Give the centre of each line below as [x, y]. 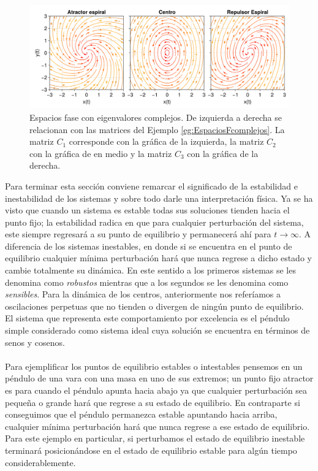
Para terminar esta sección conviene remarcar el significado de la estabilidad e [151, 186]
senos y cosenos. [35, 342]
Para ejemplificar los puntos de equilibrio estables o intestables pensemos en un [154, 366]
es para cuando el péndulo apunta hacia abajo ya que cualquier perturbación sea [156, 390]
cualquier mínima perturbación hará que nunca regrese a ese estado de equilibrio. [157, 426]
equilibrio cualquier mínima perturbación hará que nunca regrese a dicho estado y [158, 258]
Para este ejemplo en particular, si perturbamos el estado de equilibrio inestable [155, 438]
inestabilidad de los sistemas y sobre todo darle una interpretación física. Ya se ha [159, 198]
